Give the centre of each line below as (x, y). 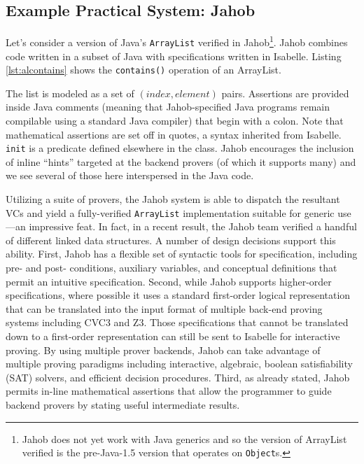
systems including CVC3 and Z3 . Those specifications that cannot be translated (177, 322)
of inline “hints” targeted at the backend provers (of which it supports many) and (181, 161)
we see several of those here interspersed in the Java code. (130, 175)
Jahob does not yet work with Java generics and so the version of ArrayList (184, 438)
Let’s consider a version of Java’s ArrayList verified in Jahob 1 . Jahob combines (177, 41)
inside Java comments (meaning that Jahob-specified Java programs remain (168, 107)
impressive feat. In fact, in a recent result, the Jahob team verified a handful (193, 226)
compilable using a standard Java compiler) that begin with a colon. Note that (175, 120)
